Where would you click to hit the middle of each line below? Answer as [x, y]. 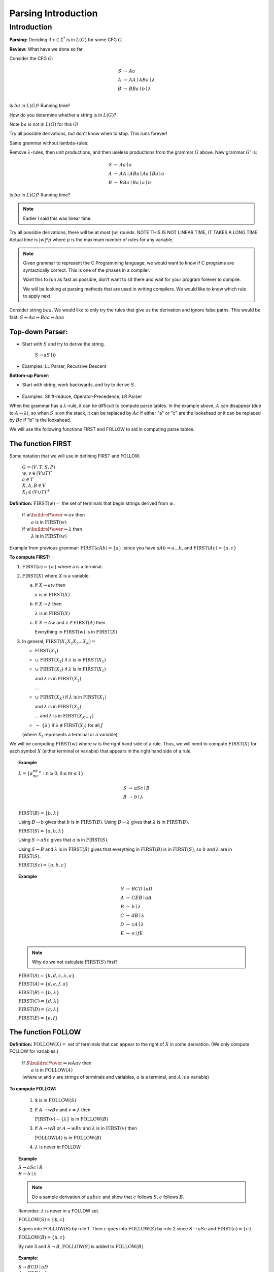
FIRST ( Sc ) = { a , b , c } [43, 865]
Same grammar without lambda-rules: [49, 143]
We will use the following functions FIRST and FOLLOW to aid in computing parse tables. [102, 429]
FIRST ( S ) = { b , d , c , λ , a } [47, 975]
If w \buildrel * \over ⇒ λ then [52, 529]
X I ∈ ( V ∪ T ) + [36, 492]
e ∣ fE [137, 933]
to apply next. [37, 296]
